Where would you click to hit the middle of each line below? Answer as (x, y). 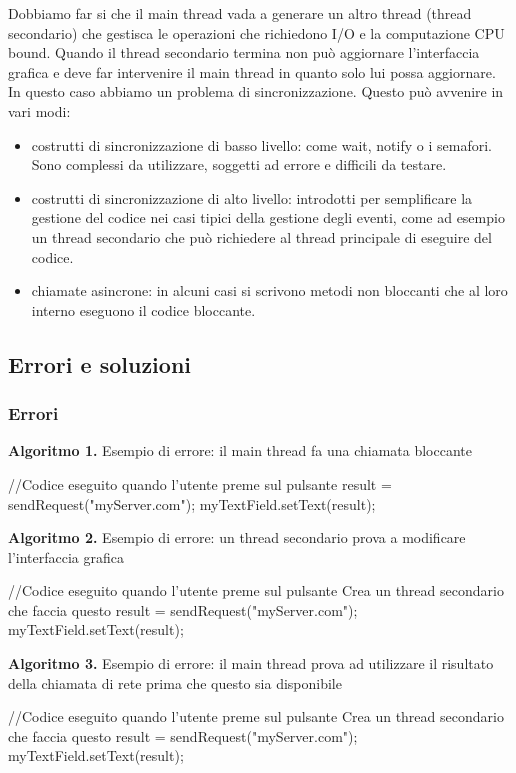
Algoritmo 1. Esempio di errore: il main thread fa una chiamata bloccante (240, 450)
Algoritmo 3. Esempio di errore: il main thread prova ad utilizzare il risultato (251, 663)
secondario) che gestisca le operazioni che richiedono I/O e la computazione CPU (256, 32)
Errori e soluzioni (100, 363)
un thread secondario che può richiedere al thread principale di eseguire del (261, 236)
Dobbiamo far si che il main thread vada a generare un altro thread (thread (240, 13)
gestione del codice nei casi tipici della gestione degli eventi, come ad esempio (268, 217)
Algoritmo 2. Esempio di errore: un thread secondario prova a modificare (237, 537)
